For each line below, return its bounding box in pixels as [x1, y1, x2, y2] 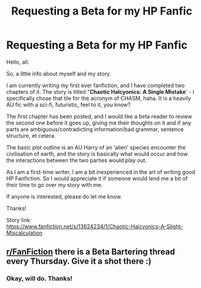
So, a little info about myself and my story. [6, 70, 111, 77]
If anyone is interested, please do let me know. [6, 192, 122, 200]
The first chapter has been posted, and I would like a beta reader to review [6, 113, 193, 120]
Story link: [6, 216, 31, 223]
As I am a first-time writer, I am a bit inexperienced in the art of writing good [6, 168, 196, 175]
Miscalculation [6, 229, 42, 237]
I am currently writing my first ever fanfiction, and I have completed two [6, 82, 185, 89]
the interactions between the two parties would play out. [6, 156, 147, 164]
